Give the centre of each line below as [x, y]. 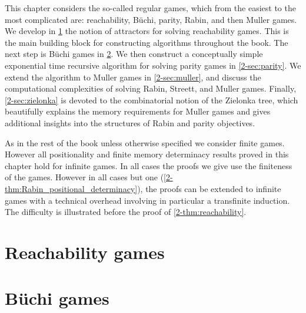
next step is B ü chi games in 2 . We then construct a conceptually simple [134, 54]
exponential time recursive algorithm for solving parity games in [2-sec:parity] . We [153, 65]
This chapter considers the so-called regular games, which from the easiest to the [150, 8]
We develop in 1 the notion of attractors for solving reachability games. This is [147, 31]
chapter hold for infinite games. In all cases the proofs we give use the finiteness [149, 165]
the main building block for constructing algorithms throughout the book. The [147, 42]
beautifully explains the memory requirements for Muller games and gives [138, 111]
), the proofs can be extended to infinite [209, 188]
